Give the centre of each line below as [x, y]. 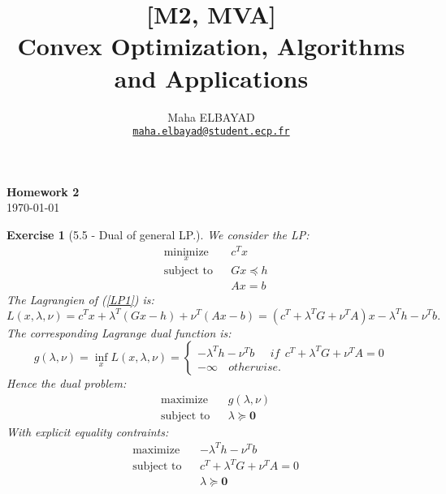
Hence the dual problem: [67, 383]
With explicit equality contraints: [88, 431]
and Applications [211, 77]
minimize [186, 252]
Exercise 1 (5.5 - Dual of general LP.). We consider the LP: [158, 234]
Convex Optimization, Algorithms [211, 46]
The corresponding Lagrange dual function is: [119, 332]
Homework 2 [43, 191]
